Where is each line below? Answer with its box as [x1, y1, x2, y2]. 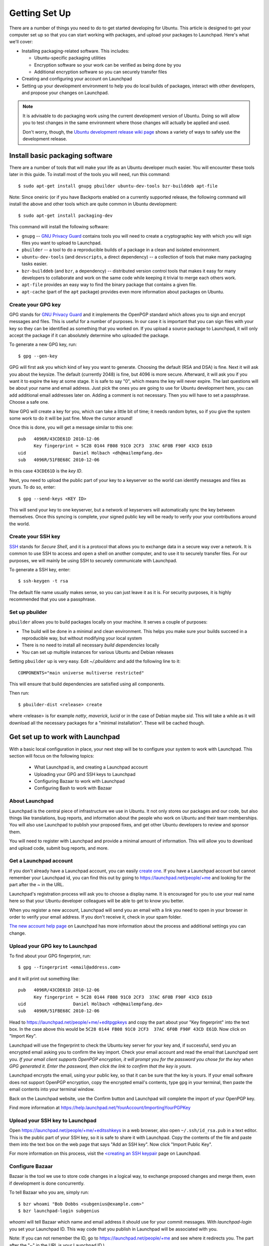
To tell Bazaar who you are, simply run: [9, 1189, 89, 1196]
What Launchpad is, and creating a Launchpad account [34, 764, 148, 770]
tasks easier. [21, 261, 48, 267]
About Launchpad [9, 797, 54, 804]
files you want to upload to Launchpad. [21, 240, 102, 246]
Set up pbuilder [9, 609, 47, 616]
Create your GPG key [9, 301, 61, 308]
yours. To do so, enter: [9, 484, 56, 490]
